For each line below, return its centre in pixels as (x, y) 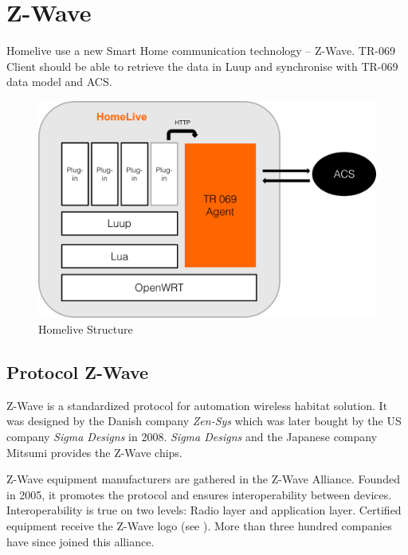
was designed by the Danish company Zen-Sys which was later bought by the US (204, 421)
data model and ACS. (59, 82)
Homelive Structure (86, 328)
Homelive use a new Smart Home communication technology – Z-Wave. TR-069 (201, 51)
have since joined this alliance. (80, 541)
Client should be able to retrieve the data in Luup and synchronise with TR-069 (202, 66)
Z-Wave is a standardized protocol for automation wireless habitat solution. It (197, 405)
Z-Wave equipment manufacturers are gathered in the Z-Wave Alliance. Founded (203, 479)
